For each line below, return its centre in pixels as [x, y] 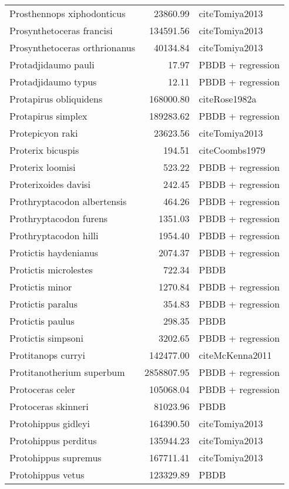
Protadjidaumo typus [53, 82]
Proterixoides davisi [50, 184]
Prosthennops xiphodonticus [68, 13]
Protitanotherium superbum [67, 372]
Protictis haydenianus [54, 252]
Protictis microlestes [51, 270]
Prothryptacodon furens [59, 218]
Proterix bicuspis [44, 150]
